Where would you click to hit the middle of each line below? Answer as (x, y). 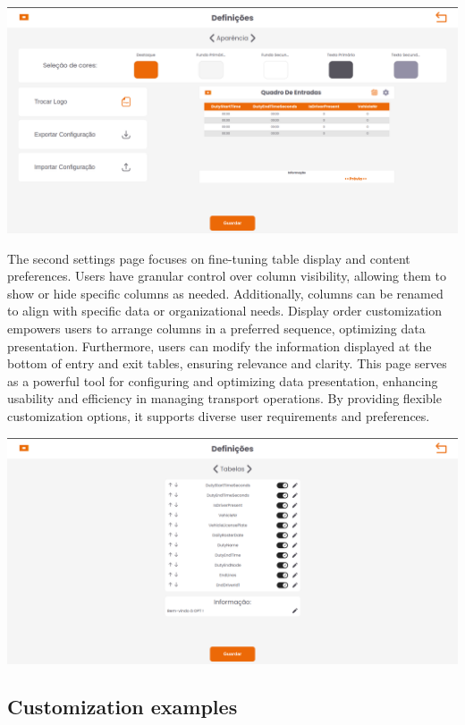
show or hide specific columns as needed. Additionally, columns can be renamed (225, 293)
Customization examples (123, 707)
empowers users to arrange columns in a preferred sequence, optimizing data (216, 328)
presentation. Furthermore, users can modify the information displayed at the (220, 346)
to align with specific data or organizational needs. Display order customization (225, 311)
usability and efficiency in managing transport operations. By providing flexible (224, 398)
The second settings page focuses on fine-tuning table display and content (209, 258)
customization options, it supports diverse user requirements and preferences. (219, 415)
